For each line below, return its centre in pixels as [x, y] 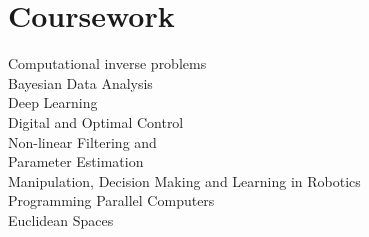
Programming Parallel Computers [111, 200]
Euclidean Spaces [61, 219]
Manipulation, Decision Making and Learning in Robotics [184, 180]
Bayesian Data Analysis [80, 82]
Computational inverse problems [107, 63]
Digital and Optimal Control [96, 121]
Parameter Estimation [76, 161]
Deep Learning [53, 102]
